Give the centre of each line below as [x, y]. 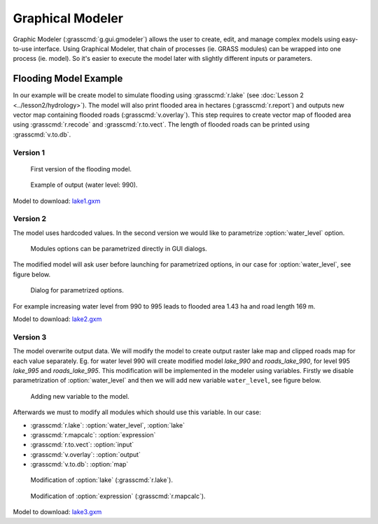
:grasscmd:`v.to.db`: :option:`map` [79, 465]
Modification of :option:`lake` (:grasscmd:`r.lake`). [101, 480]
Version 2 [30, 219]
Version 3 [30, 337]
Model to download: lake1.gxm [57, 201]
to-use [23, 48]
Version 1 [29, 153]
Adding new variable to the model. [80, 396]
